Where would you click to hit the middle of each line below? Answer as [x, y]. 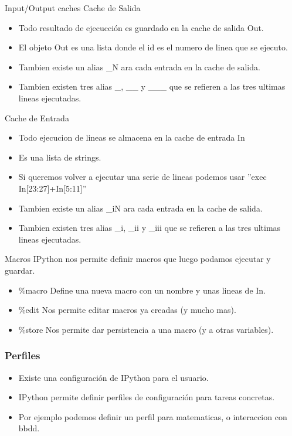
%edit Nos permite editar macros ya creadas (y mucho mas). [127, 310]
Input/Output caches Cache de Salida [73, 8]
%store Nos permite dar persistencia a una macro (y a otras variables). [146, 329]
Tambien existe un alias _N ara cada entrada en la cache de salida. [139, 67]
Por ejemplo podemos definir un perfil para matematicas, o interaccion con [153, 416]
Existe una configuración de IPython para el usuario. [113, 377]
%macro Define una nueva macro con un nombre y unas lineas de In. [142, 290]
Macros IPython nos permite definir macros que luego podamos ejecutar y [138, 259]
